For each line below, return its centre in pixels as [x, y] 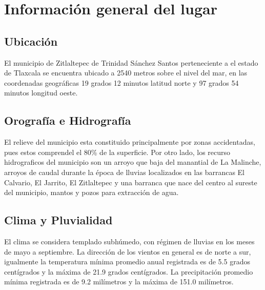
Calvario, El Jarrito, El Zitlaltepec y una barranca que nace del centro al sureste [131, 182]
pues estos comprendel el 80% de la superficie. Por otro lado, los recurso [117, 152]
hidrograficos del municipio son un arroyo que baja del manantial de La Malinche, [133, 162]
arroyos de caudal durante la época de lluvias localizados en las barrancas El [124, 172]
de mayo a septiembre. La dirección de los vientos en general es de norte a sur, [128, 251]
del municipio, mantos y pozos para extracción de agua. [91, 192]
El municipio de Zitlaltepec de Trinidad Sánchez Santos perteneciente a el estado [131, 62]
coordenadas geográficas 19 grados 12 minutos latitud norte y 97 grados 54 [121, 82]
